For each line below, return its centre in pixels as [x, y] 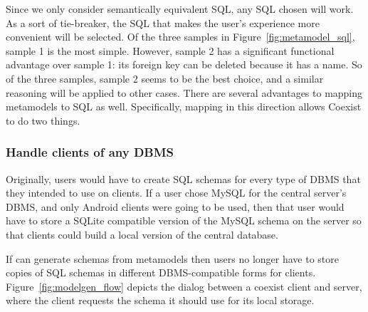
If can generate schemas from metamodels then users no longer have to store [173, 258]
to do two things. [43, 120]
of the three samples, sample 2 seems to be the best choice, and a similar [165, 78]
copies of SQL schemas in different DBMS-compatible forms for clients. [161, 272]
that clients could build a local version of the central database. [142, 234]
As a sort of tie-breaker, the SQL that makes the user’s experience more [163, 22]
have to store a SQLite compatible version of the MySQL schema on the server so [184, 220]
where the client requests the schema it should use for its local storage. [160, 300]
